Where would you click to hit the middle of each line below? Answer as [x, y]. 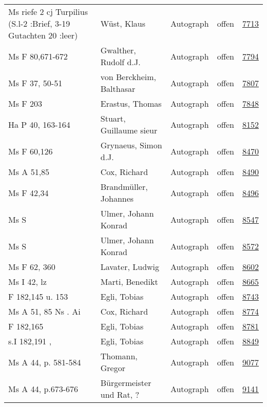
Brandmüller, [124, 187]
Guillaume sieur [129, 130]
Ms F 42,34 [28, 192]
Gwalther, [118, 50]
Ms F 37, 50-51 [35, 83]
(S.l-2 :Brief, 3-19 [39, 23]
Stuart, [113, 118]
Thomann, [119, 356]
